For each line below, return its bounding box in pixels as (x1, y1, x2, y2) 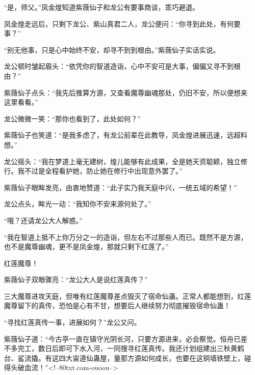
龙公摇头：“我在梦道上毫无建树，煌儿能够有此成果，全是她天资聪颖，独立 (4, 156, 241, 166)
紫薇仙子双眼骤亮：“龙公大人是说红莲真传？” (4, 274, 148, 285)
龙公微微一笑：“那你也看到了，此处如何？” (4, 113, 141, 123)
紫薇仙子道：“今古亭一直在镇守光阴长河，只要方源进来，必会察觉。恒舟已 (4, 333, 241, 344)
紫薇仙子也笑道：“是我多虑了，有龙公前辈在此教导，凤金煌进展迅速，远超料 (4, 130, 248, 140)
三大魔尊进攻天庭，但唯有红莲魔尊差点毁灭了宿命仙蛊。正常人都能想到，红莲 (4, 290, 251, 301)
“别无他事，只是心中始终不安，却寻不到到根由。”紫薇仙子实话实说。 (4, 44, 220, 55)
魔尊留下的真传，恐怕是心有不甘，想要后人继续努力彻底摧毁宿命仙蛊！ (4, 300, 230, 311)
